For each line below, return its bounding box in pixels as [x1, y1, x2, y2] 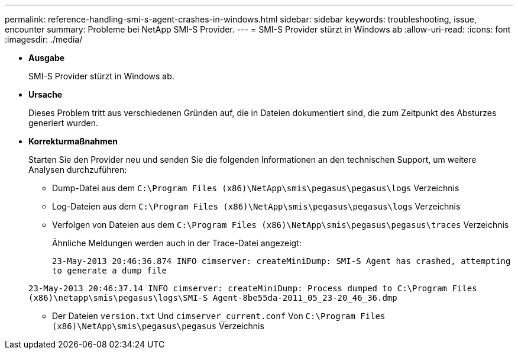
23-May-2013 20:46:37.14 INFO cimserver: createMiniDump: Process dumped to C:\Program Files [28, 284, 477, 293]
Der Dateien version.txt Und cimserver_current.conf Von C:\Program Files [52, 311, 386, 321]
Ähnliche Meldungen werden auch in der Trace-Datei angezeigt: [52, 238, 302, 248]
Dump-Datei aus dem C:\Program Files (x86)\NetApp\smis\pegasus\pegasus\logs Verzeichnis [52, 183, 459, 193]
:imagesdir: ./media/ [5, 34, 83, 44]
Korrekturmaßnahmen [28, 136, 118, 146]
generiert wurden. [28, 118, 98, 128]
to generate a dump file [52, 266, 167, 275]
